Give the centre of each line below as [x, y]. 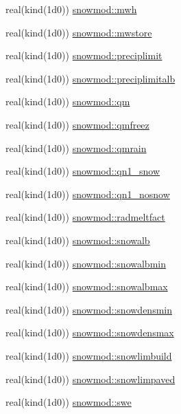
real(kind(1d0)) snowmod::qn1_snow [83, 171]
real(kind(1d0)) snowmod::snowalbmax [87, 286]
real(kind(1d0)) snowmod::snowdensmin [89, 309]
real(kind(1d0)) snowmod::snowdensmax [90, 333]
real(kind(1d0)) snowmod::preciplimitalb [90, 78]
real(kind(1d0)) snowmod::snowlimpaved [90, 379]
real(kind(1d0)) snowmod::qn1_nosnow [88, 194]
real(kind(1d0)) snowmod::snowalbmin [86, 263]
